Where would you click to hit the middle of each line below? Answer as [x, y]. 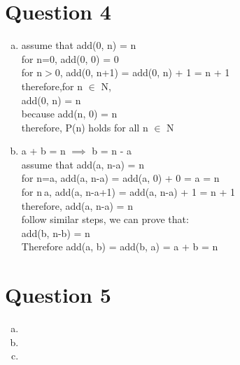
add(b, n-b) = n [56, 232]
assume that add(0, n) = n [79, 45]
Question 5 [58, 295]
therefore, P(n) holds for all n [85, 127]
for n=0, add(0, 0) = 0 [70, 58]
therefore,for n [52, 86]
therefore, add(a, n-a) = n [77, 205]
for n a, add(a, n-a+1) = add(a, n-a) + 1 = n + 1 [128, 192]
